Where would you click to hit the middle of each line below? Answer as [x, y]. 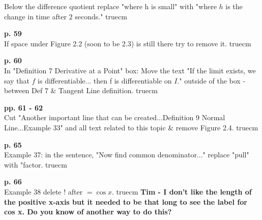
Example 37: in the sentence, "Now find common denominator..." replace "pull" [127, 155]
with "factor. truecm [36, 164]
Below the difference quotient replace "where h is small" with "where [110, 6]
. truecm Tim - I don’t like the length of [182, 191]
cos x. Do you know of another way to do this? [88, 212]
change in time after [35, 16]
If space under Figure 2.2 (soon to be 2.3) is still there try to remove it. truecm [128, 43]
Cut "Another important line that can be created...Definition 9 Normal [115, 117]
